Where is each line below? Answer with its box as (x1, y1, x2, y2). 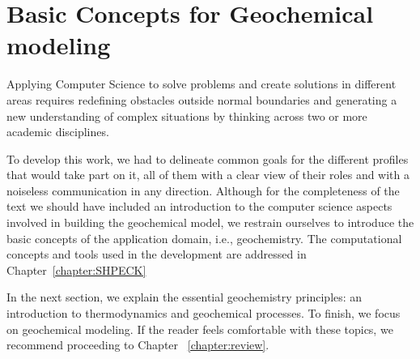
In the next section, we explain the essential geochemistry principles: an (6, 288, 363, 306)
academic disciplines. (6, 123, 109, 140)
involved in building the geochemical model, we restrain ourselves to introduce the (6, 214, 414, 231)
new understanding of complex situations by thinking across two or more (6, 107, 367, 124)
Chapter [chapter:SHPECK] (6, 261, 146, 278)
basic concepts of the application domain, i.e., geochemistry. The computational (6, 229, 402, 246)
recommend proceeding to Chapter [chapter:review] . (6, 336, 269, 353)
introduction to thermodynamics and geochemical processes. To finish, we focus (6, 305, 401, 322)
